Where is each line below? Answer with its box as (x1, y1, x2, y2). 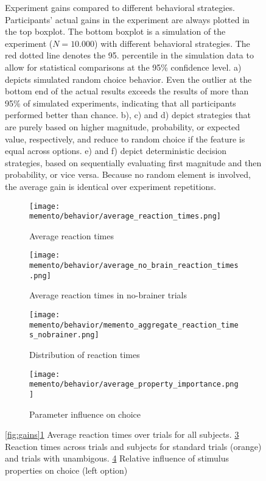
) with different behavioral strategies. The (94, 37, 250, 49)
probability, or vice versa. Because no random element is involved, (5, 168, 251, 181)
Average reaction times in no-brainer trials (29, 289, 187, 301)
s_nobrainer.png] (29, 331, 99, 340)
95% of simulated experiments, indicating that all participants (5, 96, 236, 109)
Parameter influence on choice (29, 407, 141, 420)
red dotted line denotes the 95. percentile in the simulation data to (5, 49, 254, 61)
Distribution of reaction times (29, 348, 140, 360)
